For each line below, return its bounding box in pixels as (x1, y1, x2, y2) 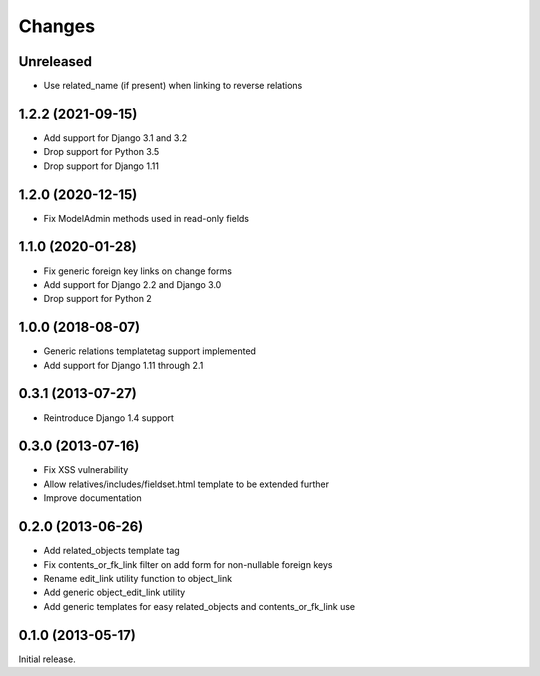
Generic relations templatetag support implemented (43, 345, 257, 357)
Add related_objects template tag (43, 545, 180, 557)
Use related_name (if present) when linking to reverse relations (43, 80, 303, 92)
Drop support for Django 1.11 (43, 160, 160, 172)
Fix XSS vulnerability (43, 464, 129, 476)
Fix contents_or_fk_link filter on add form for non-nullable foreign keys (43, 558, 333, 570)
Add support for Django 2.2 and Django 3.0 (43, 278, 222, 290)
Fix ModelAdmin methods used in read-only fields (43, 212, 250, 224)
